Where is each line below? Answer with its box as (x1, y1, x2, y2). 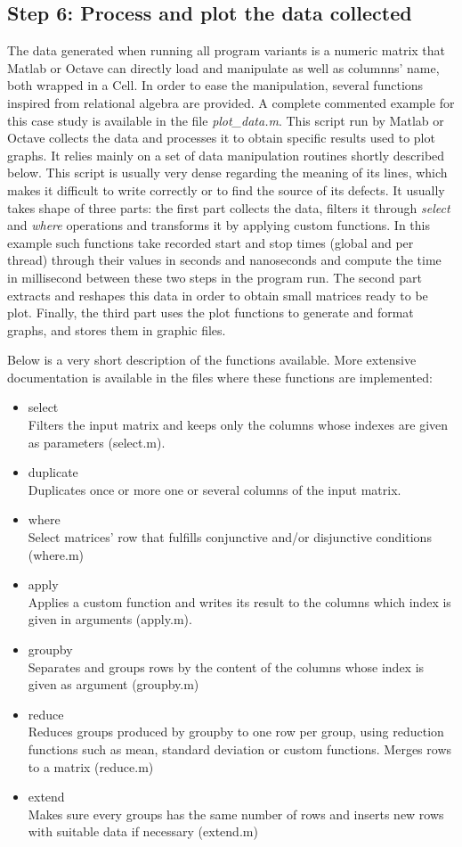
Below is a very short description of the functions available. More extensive (7, 350, 417, 369)
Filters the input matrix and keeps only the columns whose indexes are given (28, 415, 449, 434)
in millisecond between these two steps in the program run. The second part (7, 267, 423, 286)
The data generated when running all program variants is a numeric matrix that (7, 41, 445, 60)
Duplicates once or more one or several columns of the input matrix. (28, 480, 401, 498)
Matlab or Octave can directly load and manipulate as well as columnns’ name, (7, 58, 440, 77)
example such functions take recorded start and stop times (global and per (7, 233, 414, 251)
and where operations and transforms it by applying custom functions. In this (7, 216, 431, 234)
